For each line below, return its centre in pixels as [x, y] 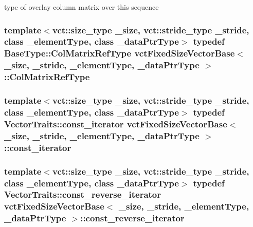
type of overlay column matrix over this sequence [82, 7]
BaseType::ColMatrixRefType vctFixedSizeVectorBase [120, 53]
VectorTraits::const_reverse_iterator [83, 194]
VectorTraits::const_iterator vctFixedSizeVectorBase [116, 124]
